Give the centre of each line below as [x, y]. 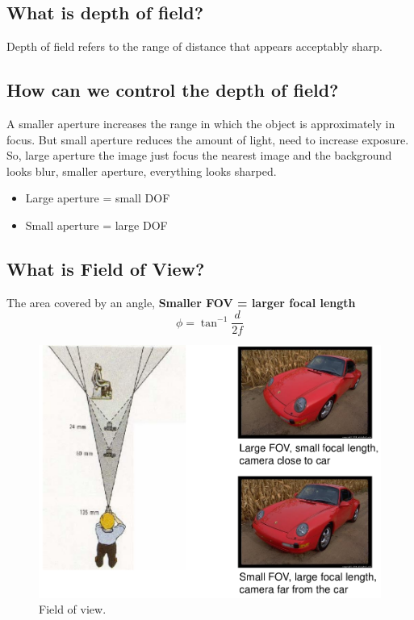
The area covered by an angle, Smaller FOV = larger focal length [181, 302]
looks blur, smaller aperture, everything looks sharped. [142, 171]
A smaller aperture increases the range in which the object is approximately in [201, 123]
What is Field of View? [106, 268]
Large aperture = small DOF [98, 198]
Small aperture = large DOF [96, 225]
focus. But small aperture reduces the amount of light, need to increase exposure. [208, 139]
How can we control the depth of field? [173, 90]
